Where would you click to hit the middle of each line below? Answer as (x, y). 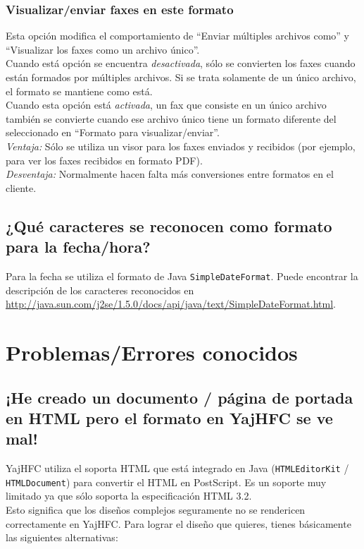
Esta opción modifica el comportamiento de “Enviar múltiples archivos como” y (177, 36)
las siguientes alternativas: (62, 537)
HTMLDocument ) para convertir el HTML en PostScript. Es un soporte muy (166, 482)
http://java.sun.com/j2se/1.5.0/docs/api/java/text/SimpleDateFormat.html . (171, 304)
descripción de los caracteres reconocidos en (100, 290)
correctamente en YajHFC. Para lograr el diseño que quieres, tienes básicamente (178, 523)
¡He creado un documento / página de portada (180, 397)
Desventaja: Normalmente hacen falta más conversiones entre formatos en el (170, 174)
